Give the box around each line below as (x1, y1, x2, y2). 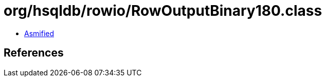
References (4, 46, 64, 60)
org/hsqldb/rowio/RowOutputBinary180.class (4, 2, 322, 19)
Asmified (24, 29, 55, 38)
